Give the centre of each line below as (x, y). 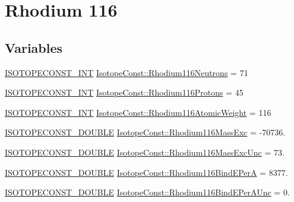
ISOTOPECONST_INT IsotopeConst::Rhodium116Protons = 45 (124, 92)
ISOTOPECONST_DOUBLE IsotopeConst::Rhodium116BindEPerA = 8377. (146, 172)
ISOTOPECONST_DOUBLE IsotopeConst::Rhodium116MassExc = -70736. (145, 132)
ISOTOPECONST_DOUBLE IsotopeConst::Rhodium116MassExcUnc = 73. (145, 152)
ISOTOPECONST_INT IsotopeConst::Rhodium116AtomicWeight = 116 (138, 112)
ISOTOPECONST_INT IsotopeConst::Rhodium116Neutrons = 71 (127, 72)
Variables (34, 47)
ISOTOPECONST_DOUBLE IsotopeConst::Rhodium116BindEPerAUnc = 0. (147, 192)
